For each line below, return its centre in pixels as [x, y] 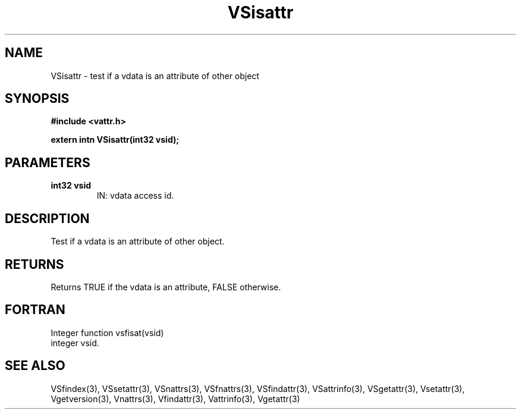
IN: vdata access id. [135, 196]
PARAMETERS [48, 162]
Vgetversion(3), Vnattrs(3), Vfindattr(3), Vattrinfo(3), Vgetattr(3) [175, 399]
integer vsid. [75, 343]
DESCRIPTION [47, 218]
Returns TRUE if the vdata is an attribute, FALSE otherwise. [166, 287]
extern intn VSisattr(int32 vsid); [115, 140]
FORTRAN [35, 310]
